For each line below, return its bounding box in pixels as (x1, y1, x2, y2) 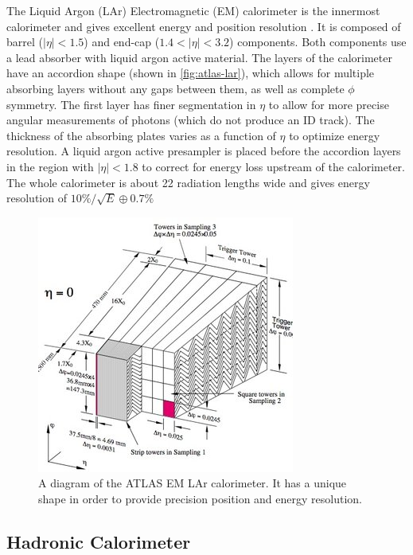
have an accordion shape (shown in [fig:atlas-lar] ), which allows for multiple (6, 64, 375, 81)
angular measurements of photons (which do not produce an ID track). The (6, 111, 375, 128)
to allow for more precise (268, 96, 389, 112)
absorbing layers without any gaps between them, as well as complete (6, 80, 345, 96)
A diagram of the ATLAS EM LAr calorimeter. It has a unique (38, 475, 347, 491)
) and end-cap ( (84, 33, 160, 50)
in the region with (6, 158, 94, 174)
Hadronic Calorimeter (6, 529, 191, 553)
